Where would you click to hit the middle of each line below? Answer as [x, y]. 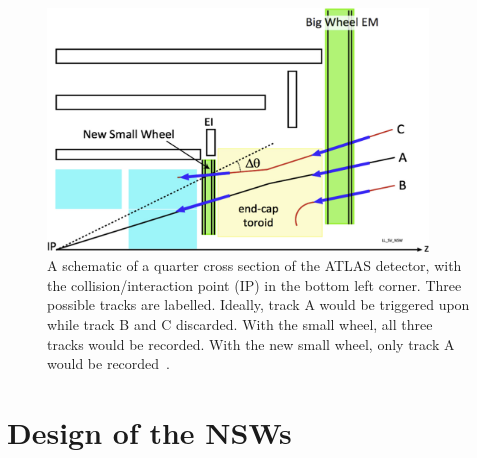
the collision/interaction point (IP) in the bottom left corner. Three [254, 284]
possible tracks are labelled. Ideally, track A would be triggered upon [258, 304]
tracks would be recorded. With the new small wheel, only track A [251, 343]
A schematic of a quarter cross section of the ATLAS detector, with [254, 265]
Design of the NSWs [149, 431]
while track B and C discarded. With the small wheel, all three [240, 323]
